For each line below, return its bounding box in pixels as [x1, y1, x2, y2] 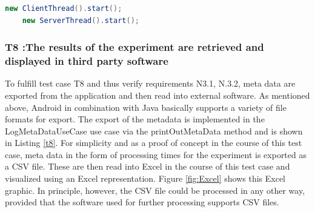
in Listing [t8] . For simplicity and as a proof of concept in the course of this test [5, 136, 302, 149]
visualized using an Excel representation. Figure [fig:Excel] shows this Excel [5, 172, 285, 185]
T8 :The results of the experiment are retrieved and [5, 39, 264, 55]
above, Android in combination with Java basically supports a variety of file [5, 101, 287, 113]
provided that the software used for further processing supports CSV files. [5, 196, 279, 208]
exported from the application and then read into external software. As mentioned [5, 88, 310, 101]
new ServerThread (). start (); [22, 16, 139, 25]
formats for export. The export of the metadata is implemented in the [5, 113, 265, 125]
